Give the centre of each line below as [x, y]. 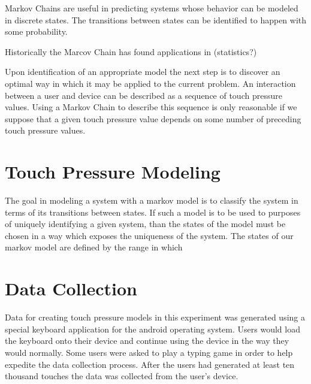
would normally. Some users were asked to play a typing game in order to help [149, 352]
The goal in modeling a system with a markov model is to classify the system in [152, 200]
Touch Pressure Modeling [113, 172]
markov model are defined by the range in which [94, 247]
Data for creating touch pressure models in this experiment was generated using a [155, 317]
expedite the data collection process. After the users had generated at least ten [150, 364]
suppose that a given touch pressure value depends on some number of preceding [153, 118]
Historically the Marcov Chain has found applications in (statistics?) [131, 51]
